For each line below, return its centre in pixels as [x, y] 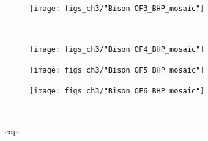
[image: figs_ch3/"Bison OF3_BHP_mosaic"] [117, 9]
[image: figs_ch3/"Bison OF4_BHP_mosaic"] [117, 50]
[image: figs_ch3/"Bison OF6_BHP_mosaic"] [117, 91]
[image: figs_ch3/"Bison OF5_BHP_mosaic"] [117, 70]
